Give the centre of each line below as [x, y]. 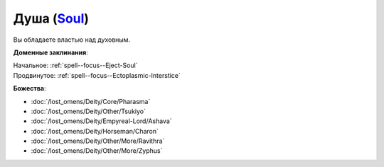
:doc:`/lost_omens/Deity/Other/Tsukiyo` [88, 111]
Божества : [30, 88]
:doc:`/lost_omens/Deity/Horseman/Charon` [95, 131]
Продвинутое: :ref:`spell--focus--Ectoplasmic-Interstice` [97, 75]
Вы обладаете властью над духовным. [72, 40]
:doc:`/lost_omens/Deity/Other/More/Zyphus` [97, 151]
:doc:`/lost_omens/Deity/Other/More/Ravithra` [98, 141]
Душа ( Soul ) [51, 18]
